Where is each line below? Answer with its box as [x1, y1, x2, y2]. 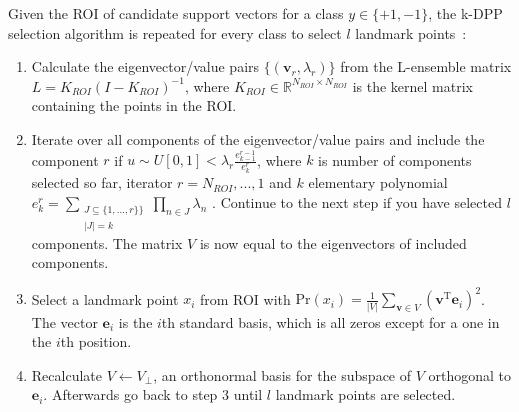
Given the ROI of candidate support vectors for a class [8, 3, 344, 23]
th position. [60, 331, 132, 352]
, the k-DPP [428, 3, 503, 23]
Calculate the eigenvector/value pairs [31, 56, 260, 77]
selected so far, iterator [31, 172, 173, 193]
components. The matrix [31, 232, 183, 253]
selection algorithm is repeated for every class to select [8, 22, 342, 43]
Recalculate [31, 364, 102, 385]
